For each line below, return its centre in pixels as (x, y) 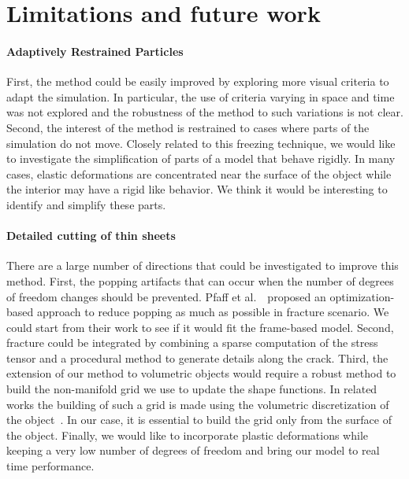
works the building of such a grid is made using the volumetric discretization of (198, 404)
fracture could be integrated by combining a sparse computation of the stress (192, 343)
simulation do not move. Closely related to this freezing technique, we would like (201, 143)
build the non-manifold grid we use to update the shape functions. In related (192, 389)
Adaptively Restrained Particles (95, 51)
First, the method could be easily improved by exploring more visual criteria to (198, 81)
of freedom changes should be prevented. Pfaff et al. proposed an (166, 296)
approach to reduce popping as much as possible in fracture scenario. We (213, 312)
